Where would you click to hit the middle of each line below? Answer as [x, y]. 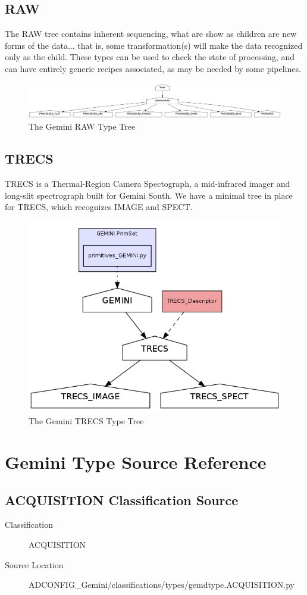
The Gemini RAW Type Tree [82, 126]
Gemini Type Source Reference [136, 462]
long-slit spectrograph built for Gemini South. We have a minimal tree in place [149, 195]
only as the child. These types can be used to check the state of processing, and [150, 57]
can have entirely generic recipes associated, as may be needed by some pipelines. [153, 68]
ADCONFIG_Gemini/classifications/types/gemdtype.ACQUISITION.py [162, 585]
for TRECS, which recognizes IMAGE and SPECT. [99, 207]
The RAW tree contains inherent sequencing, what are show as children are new [151, 34]
